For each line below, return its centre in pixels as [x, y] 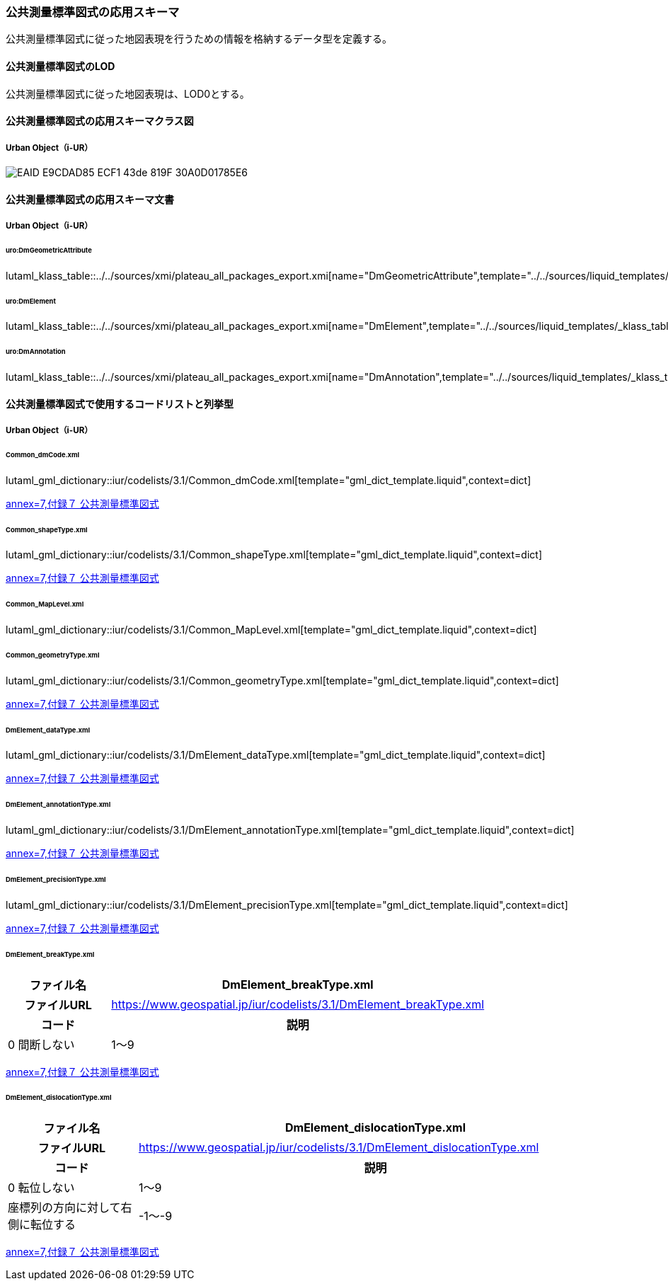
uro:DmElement [31, 301]
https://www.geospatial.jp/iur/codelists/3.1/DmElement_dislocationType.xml [339, 1148]
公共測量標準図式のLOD [61, 66]
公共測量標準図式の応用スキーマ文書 [90, 199]
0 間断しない [41, 1044]
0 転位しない [41, 1188]
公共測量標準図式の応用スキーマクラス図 [100, 121]
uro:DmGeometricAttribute [49, 250]
